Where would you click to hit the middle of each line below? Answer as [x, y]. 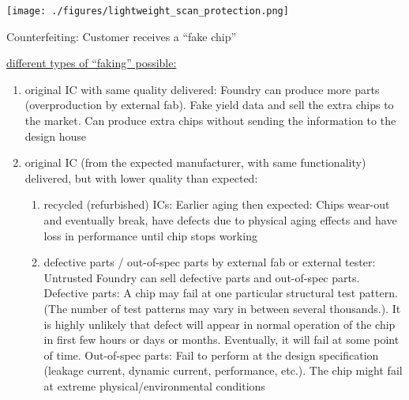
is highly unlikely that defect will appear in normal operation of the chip [220, 324]
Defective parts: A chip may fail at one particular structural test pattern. [221, 293]
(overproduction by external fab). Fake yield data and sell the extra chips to [209, 105]
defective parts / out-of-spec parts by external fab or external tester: [210, 262]
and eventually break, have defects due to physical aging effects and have [220, 220]
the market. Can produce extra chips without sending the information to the [210, 121]
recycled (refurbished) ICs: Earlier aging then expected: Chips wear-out [217, 204]
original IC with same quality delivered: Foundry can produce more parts [202, 89]
